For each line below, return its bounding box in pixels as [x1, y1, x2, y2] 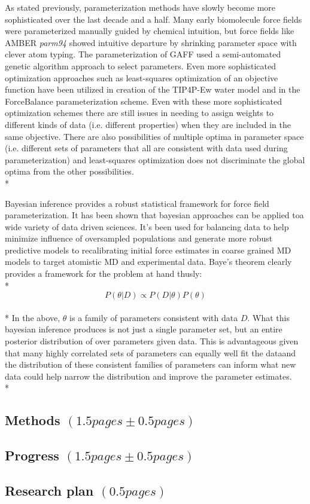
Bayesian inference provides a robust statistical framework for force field [5, 197, 269, 209]
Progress [5, 446, 59, 465]
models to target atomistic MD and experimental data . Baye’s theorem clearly [5, 255, 292, 268]
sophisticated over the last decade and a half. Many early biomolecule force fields [5, 13, 302, 25]
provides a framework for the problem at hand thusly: [5, 267, 202, 280]
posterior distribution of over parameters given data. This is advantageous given [5, 335, 299, 347]
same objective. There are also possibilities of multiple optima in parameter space [5, 130, 304, 142]
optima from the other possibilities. [5, 165, 134, 178]
